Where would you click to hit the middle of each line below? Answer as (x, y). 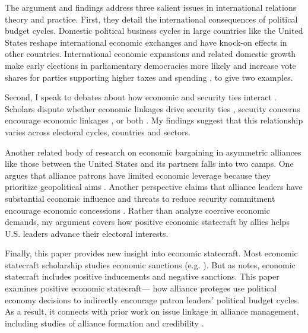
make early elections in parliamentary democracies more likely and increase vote (150, 65)
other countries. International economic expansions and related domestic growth (150, 54)
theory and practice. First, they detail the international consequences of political (151, 19)
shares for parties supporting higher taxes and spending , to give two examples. (149, 77)
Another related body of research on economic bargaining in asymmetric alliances (153, 152)
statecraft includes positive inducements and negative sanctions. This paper (142, 276)
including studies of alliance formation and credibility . (104, 323)
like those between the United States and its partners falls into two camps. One (149, 164)
